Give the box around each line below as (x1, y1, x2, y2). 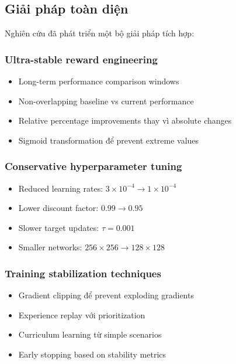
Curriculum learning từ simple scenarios (18, 328, 162, 341)
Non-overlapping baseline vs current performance (18, 94, 194, 107)
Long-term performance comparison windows (18, 75, 179, 87)
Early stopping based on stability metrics (18, 348, 166, 360)
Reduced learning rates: (18, 182, 103, 194)
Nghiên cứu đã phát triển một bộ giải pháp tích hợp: (5, 27, 195, 39)
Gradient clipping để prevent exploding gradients (18, 289, 194, 301)
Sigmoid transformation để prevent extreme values (18, 134, 199, 146)
